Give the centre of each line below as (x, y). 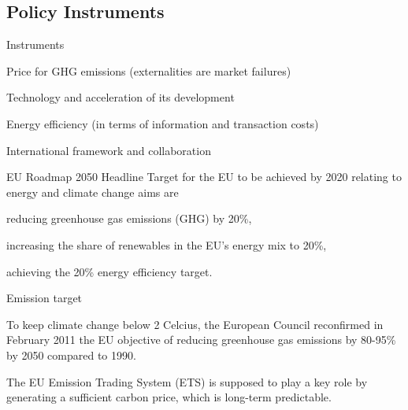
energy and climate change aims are (93, 192)
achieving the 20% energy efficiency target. (109, 271)
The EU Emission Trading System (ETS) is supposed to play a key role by (187, 381)
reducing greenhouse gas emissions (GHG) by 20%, (129, 218)
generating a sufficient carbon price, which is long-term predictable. (169, 397)
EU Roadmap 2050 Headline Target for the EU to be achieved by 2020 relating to (204, 177)
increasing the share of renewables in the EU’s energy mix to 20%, (167, 244)
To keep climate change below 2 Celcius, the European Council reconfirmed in (195, 324)
